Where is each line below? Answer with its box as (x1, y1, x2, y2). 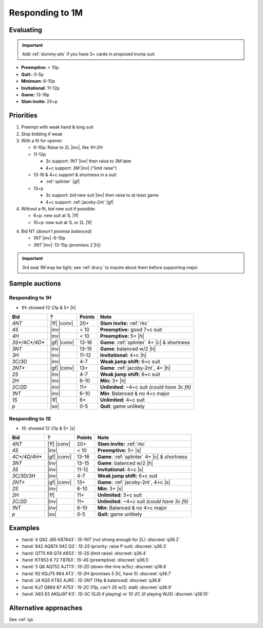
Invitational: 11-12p (21, 85, 60, 91)
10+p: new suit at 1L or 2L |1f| (33, 219, 92, 225)
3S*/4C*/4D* (12, 339, 45, 346)
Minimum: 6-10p (21, 78, 56, 84)
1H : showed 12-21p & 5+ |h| (21, 305, 76, 310)
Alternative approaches (9, 604, 83, 612)
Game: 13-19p (21, 91, 50, 97)
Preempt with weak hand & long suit (21, 124, 94, 130)
